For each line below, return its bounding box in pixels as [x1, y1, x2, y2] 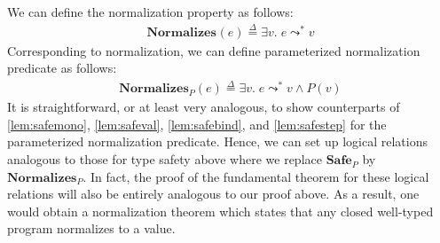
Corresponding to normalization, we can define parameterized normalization [7, 41, 420, 59]
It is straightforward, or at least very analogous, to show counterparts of [7, 98, 400, 116]
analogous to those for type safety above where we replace [7, 150, 322, 169]
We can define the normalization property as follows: [7, 3, 294, 20]
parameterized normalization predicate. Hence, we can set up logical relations [7, 132, 428, 151]
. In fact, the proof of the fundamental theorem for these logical [82, 167, 429, 185]
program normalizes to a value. [7, 219, 176, 238]
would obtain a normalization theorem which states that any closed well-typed [7, 201, 434, 220]
